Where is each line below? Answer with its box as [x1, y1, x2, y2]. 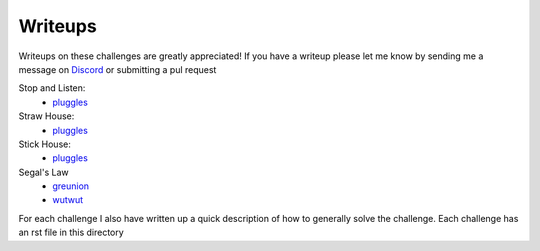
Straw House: [18, 110, 75, 122]
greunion [52, 180, 90, 192]
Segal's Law [18, 166, 69, 178]
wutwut [52, 194, 84, 206]
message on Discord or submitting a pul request [18, 63, 217, 75]
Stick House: [18, 138, 72, 150]
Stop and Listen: [18, 82, 86, 94]
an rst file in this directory [18, 226, 124, 239]
